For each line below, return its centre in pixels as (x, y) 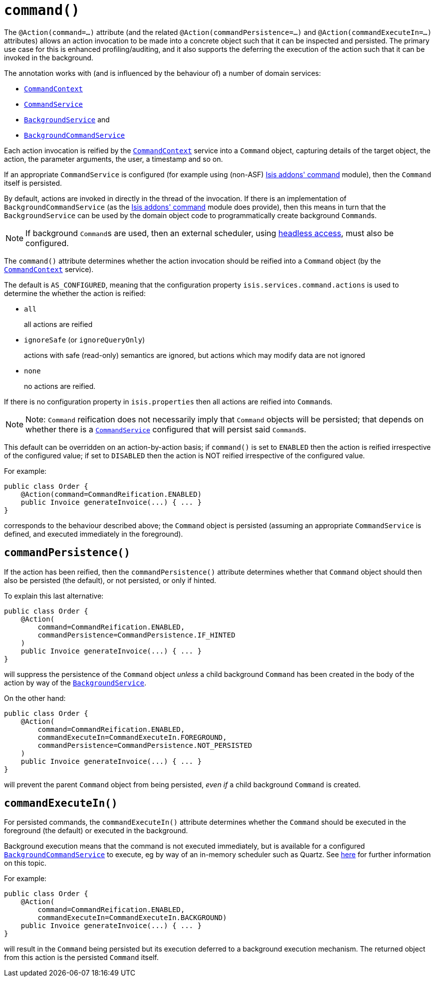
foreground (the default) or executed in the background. (96, 831)
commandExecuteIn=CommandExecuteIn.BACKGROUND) (132, 918)
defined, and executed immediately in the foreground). (94, 534)
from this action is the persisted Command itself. (81, 958)
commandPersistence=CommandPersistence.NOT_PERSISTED (145, 745)
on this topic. (25, 863)
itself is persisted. (33, 183)
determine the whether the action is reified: (75, 293)
